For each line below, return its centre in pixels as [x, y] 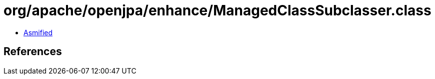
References [33, 52]
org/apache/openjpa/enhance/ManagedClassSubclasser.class [217, 10]
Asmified [38, 32]
